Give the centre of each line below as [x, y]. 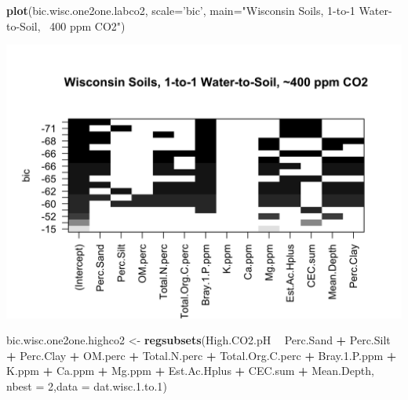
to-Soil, [24, 25]
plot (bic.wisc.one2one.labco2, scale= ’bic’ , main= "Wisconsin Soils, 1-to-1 [181, 10]
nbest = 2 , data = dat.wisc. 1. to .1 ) [87, 386]
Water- [375, 10]
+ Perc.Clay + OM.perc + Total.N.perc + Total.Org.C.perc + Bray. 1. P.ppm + [202, 355]
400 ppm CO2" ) [87, 25]
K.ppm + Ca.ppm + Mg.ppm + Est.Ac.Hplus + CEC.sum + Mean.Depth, [190, 371]
